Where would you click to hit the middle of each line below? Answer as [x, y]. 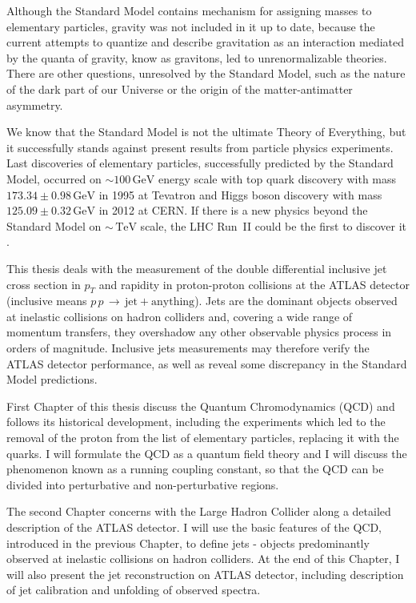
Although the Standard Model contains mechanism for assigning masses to [189, 10]
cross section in [44, 284]
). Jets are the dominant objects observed [296, 301]
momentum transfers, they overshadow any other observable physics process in [199, 332]
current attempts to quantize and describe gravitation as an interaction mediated [206, 42]
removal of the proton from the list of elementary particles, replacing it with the [203, 438]
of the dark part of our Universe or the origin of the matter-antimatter [180, 88]
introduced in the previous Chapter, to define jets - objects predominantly [188, 543]
